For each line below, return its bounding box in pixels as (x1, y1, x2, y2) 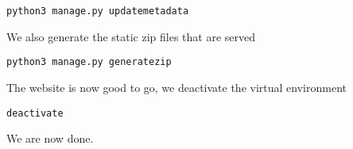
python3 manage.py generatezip (6, 56, 172, 68)
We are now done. (6, 130, 94, 147)
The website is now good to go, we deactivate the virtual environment (6, 78, 347, 95)
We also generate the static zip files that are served (6, 28, 256, 44)
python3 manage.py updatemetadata (6, 6, 189, 17)
